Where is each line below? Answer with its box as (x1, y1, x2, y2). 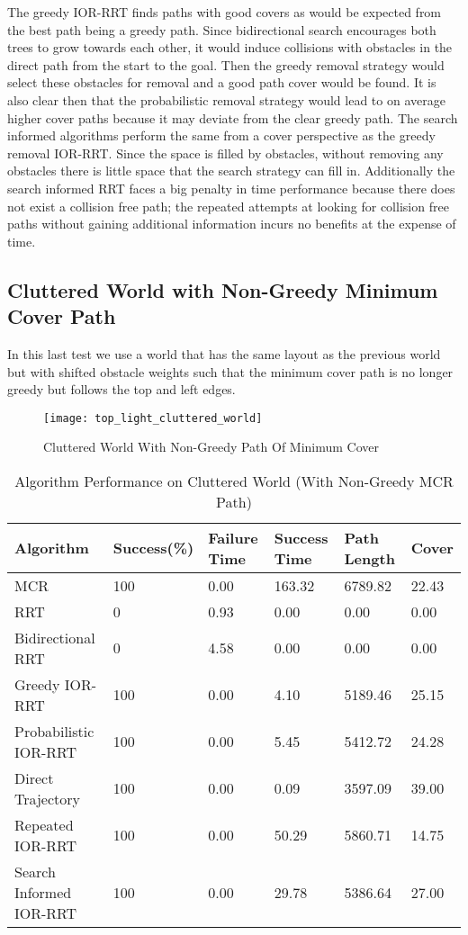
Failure (208, 526, 258, 548)
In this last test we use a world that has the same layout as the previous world (7, 344, 441, 363)
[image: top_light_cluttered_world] (43, 411, 263, 425)
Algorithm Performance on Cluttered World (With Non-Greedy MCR (14, 470, 454, 491)
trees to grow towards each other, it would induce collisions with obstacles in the (7, 38, 453, 57)
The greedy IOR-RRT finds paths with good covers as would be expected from (7, 3, 442, 21)
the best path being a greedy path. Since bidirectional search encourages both (7, 20, 436, 39)
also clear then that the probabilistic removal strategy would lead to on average (7, 90, 445, 109)
